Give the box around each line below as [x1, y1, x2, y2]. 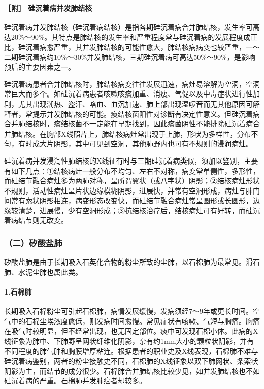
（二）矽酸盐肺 [4, 237, 62, 249]
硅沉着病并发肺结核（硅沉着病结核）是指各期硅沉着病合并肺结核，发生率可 [4, 21, 253, 32]
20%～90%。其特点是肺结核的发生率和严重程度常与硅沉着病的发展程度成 [11, 31, 251, 42]
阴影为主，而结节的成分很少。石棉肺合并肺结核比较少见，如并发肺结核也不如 [4, 365, 260, 376]
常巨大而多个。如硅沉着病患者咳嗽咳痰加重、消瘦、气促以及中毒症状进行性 [4, 88, 253, 99]
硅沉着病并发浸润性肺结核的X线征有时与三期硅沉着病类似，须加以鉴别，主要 [4, 155, 258, 166]
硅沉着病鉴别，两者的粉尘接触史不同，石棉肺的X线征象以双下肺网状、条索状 [4, 355, 258, 366]
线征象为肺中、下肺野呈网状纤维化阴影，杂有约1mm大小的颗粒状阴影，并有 [4, 336, 254, 346]
